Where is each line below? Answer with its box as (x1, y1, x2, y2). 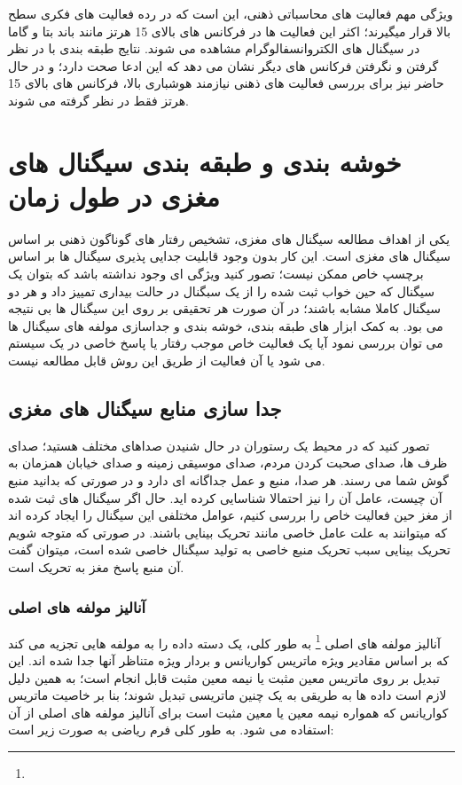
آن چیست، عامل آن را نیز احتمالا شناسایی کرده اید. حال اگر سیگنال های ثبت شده (8, 488, 442, 506)
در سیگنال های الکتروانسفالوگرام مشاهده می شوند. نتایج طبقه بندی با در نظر (8, 39, 420, 58)
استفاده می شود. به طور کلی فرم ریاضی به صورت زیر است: (8, 720, 334, 739)
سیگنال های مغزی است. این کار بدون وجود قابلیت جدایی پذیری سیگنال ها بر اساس (8, 247, 451, 265)
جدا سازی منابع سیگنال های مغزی (8, 395, 282, 422)
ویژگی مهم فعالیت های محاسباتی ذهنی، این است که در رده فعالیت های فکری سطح (8, 4, 453, 22)
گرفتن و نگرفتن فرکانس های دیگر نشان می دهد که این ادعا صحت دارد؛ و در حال (8, 56, 439, 75)
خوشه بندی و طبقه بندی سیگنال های (8, 143, 402, 179)
